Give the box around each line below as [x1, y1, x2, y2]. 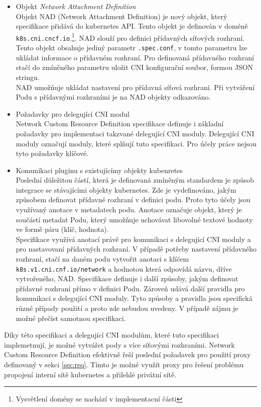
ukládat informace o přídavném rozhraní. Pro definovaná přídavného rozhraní [16, 52, 254, 62]
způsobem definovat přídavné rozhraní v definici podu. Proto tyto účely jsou [16, 194, 251, 205]
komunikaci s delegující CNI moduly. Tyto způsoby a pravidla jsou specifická [16, 293, 252, 303]
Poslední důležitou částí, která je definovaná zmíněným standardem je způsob [16, 175, 254, 185]
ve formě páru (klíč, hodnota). [16, 224, 109, 234]
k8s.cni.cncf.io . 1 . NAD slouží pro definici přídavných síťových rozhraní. [16, 31, 245, 43]
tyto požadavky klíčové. [16, 148, 89, 158]
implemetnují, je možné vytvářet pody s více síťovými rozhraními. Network [4, 339, 235, 350]
